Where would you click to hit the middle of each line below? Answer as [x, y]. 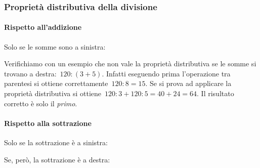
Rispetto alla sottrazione [48, 123]
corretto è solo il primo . [41, 103]
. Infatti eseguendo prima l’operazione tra [166, 73]
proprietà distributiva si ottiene [53, 93]
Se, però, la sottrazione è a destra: [57, 159]
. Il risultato [215, 93]
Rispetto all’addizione [43, 27]
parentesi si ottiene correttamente [56, 83]
